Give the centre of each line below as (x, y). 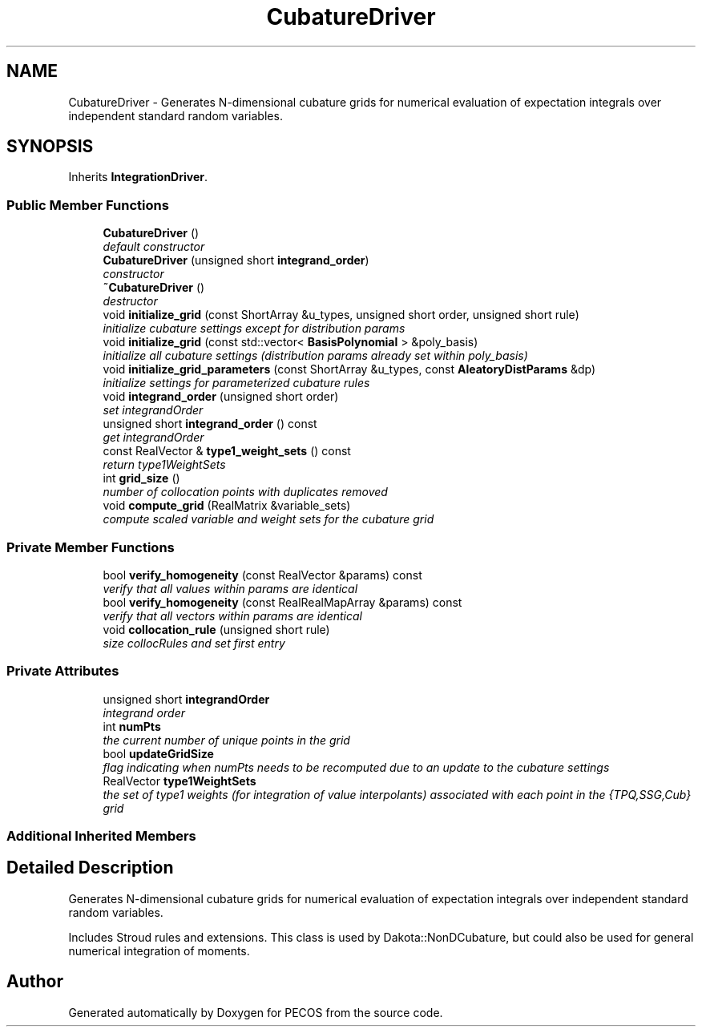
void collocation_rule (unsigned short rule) (216, 629)
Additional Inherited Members (101, 836)
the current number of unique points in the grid (226, 740)
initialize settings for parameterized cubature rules (236, 383)
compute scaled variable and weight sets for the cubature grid (268, 519)
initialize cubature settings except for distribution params (254, 329)
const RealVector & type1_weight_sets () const (227, 451)
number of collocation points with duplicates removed (245, 492)
